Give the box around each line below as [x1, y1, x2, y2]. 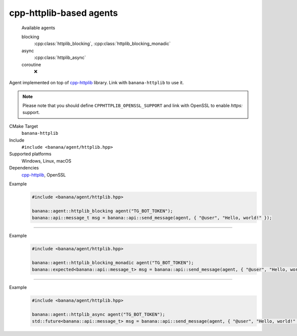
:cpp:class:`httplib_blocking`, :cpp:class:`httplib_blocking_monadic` [34, 41, 171, 47]
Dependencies [9, 165, 39, 171]
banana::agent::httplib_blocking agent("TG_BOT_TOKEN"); [32, 208, 173, 214]
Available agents [21, 25, 55, 31]
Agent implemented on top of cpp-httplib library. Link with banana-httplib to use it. [9, 80, 184, 86]
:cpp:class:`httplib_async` [34, 55, 86, 60]
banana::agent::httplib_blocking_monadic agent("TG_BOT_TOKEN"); [32, 260, 194, 265]
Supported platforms [9, 151, 51, 157]
